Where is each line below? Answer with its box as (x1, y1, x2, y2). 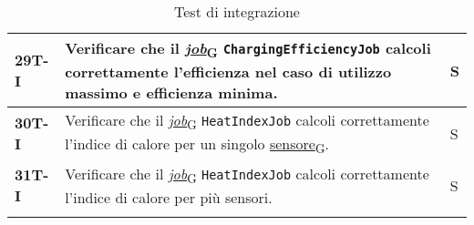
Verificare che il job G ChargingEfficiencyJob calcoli (65, 37, 431, 62)
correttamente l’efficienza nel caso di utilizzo (65, 61, 392, 83)
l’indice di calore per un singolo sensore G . (65, 133, 329, 158)
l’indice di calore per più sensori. (65, 186, 273, 208)
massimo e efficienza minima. (65, 82, 278, 104)
